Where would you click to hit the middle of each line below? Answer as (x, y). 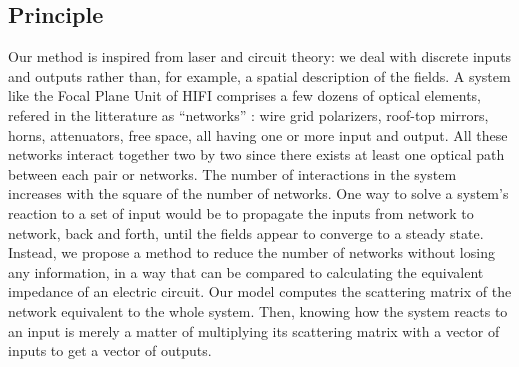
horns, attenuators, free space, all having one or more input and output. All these (258, 134)
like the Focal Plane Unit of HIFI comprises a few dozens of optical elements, (244, 95)
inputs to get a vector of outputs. (110, 350)
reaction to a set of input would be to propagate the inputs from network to (241, 212)
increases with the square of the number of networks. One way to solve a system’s (258, 193)
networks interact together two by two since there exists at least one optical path (256, 154)
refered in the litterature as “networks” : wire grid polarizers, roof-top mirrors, (248, 114)
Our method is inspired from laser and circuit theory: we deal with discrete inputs (260, 56)
